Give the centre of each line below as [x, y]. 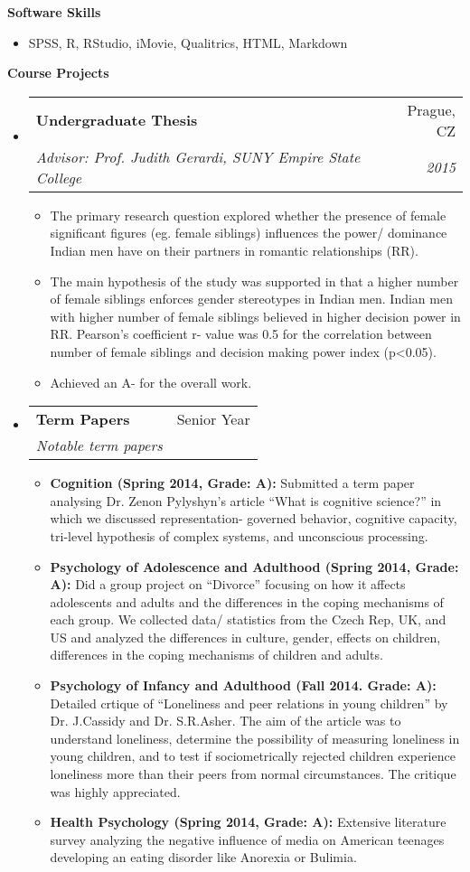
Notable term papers [99, 445]
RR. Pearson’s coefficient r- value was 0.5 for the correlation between [241, 334]
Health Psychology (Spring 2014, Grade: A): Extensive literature [248, 822]
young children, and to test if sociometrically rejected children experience [253, 756]
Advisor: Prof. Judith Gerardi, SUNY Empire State [198, 156]
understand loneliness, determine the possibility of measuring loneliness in [255, 738]
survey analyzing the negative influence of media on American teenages [247, 839]
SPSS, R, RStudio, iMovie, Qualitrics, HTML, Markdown [188, 42]
